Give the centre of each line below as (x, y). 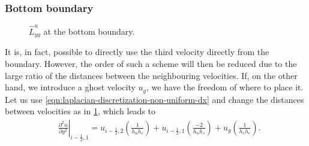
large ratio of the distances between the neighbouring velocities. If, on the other (151, 75)
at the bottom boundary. (89, 31)
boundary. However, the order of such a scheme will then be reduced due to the (151, 63)
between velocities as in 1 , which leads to (80, 111)
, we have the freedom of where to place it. (225, 87)
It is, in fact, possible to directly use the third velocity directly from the (137, 52)
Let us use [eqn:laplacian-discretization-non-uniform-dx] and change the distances (154, 99)
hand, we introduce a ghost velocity (70, 87)
